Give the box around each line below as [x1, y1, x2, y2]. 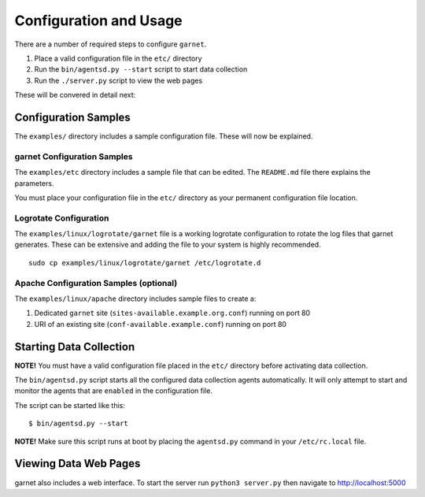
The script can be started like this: [14, 400, 125, 410]
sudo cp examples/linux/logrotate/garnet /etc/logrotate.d [28, 258, 261, 267]
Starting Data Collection [14, 339, 135, 354]
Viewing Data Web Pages [14, 457, 141, 470]
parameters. [14, 178, 54, 188]
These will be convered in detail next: [14, 91, 136, 100]
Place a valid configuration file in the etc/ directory [34, 54, 202, 63]
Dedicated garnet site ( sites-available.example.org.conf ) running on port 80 [34, 308, 311, 318]
